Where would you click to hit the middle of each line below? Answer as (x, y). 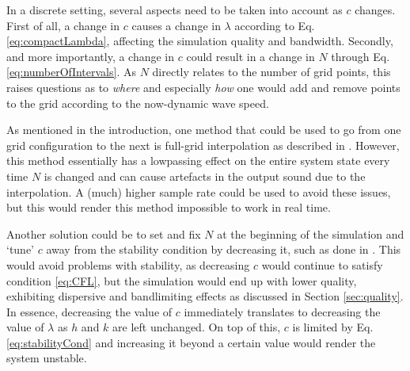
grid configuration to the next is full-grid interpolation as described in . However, (203, 145)
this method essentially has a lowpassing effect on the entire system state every (198, 161)
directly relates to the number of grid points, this (271, 72)
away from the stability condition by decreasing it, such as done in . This (224, 249)
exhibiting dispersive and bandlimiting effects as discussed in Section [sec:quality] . (205, 296)
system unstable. (47, 358)
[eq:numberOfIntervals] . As (71, 72)
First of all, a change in (63, 25)
